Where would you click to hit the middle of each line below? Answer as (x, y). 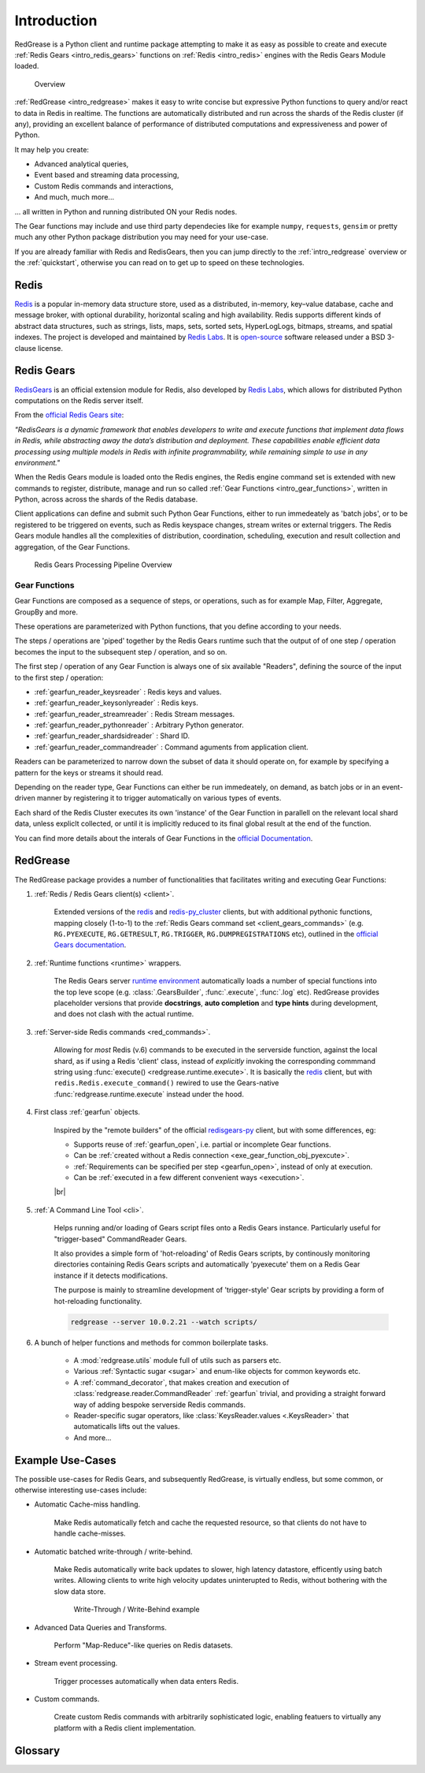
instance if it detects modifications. (111, 1275)
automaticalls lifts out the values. (127, 1427)
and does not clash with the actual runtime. (124, 1014)
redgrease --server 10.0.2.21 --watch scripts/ (164, 1322)
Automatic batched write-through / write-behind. (113, 1551)
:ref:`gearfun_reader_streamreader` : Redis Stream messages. (135, 714)
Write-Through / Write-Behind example (137, 1610)
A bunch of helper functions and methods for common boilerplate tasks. (151, 1342)
